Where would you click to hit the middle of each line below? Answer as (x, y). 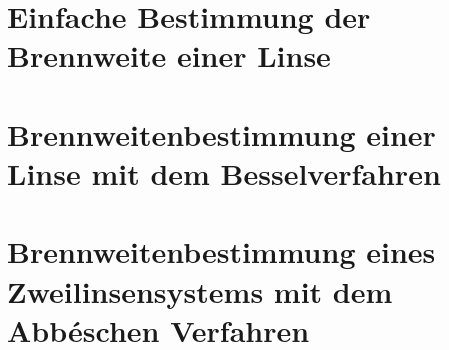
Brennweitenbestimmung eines (221, 251)
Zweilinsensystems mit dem (200, 290)
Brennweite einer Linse (169, 55)
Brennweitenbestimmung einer (221, 133)
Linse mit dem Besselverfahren (224, 172)
